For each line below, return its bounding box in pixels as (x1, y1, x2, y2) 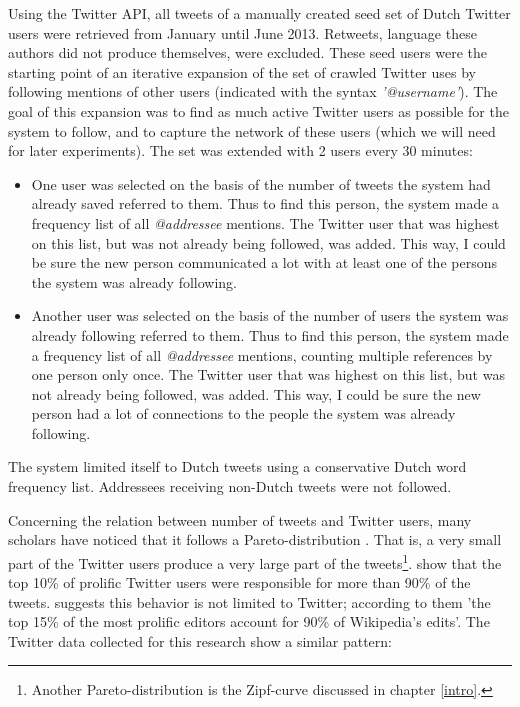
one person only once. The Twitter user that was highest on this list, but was (31, 364, 505, 385)
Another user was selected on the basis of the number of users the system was (31, 305, 509, 326)
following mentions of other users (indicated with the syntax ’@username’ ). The (8, 81, 498, 102)
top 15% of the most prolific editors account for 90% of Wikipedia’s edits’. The (8, 611, 490, 632)
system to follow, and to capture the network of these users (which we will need (8, 120, 496, 141)
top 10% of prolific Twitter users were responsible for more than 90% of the (8, 572, 471, 593)
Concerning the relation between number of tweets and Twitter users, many (8, 509, 472, 530)
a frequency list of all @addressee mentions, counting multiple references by (31, 344, 493, 365)
